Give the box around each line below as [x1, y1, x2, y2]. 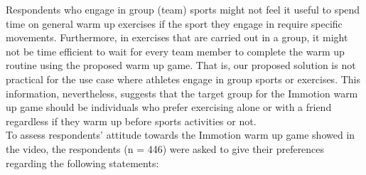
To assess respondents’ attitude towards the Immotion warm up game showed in [6, 127, 355, 142]
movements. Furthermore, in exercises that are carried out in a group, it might [6, 30, 348, 45]
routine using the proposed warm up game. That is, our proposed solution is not [6, 58, 356, 73]
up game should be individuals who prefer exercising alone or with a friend [6, 100, 332, 115]
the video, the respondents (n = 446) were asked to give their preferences [6, 141, 325, 156]
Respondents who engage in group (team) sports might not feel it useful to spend [6, 2, 360, 16]
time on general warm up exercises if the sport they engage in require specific [6, 16, 343, 31]
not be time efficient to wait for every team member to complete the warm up [6, 43, 345, 58]
